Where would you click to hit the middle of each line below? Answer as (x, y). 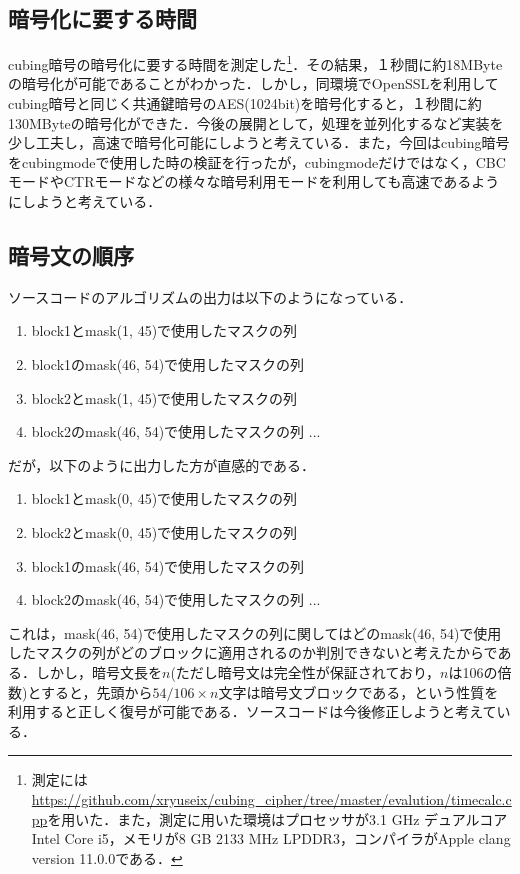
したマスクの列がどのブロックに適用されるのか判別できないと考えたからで (253, 652)
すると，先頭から (97, 691)
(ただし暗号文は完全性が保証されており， (305, 671)
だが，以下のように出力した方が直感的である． (162, 464)
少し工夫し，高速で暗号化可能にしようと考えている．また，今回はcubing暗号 (259, 142)
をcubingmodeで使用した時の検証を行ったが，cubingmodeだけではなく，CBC (257, 161)
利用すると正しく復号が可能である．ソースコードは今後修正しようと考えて (252, 711)
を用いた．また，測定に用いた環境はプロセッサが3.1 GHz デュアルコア (277, 818)
